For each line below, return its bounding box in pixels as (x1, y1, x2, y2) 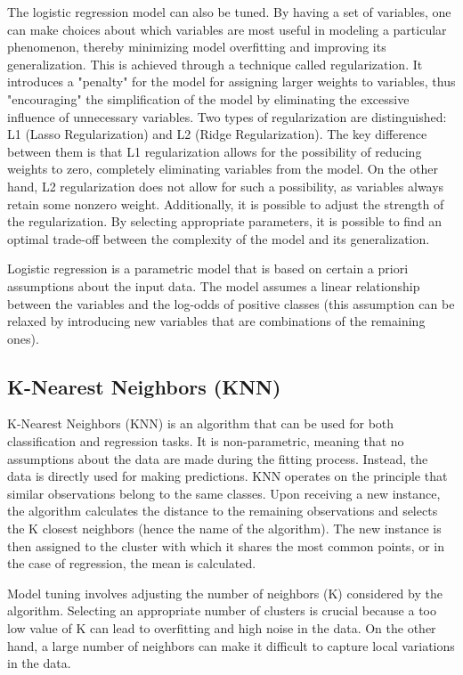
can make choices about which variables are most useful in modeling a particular (7, 20, 447, 38)
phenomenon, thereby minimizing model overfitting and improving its (7, 37, 386, 56)
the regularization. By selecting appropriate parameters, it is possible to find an (7, 212, 443, 231)
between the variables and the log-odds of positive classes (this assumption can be (7, 294, 455, 313)
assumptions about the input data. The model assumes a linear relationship (7, 276, 420, 295)
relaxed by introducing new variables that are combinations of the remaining (7, 312, 426, 330)
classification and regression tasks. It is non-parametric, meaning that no (7, 432, 404, 451)
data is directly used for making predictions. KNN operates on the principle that (7, 467, 448, 485)
